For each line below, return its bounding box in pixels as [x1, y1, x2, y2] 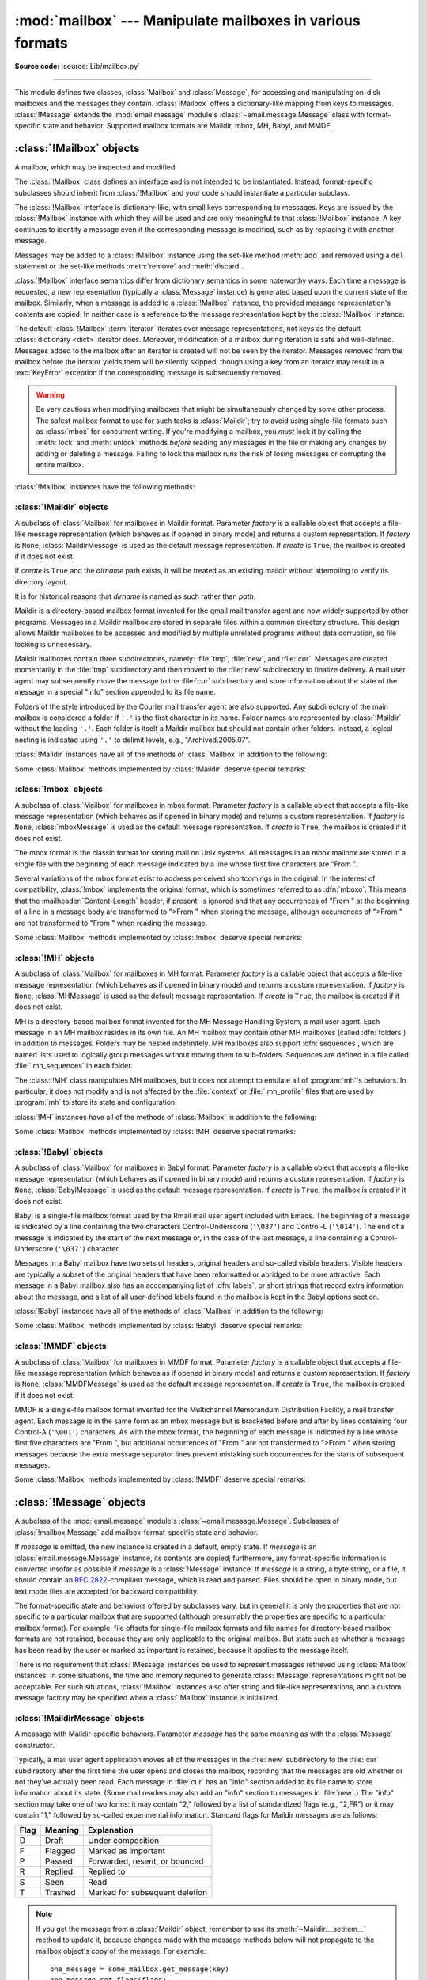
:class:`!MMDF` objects [14, 1341, 107, 1352]
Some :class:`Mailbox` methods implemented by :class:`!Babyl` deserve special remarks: [14, 1321, 303, 1331]
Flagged [44, 1845, 76, 1856]
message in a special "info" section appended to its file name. [14, 687, 217, 697]
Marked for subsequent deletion [88, 1887, 208, 1898]
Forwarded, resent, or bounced [88, 1856, 204, 1867]
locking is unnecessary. [14, 639, 92, 649]
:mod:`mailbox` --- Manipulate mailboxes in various [14, 12, 361, 29]
